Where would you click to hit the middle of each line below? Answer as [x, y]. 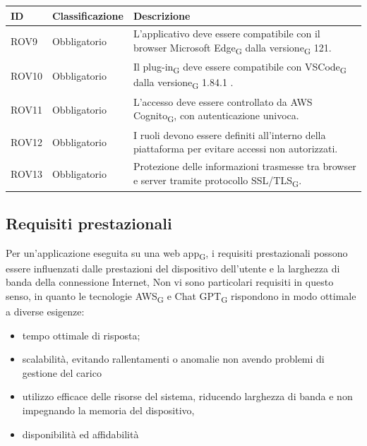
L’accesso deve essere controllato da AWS [223, 101]
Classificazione [88, 15]
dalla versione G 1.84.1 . [183, 83]
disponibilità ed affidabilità [80, 434]
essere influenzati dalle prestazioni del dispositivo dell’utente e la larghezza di [173, 268]
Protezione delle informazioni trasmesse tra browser [245, 166]
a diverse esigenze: [45, 312]
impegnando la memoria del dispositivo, [108, 410]
